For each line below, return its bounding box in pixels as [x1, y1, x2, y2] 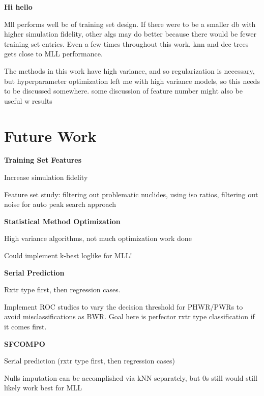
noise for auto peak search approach [4, 199, 116, 209]
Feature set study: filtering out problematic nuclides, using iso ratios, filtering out [4, 189, 258, 199]
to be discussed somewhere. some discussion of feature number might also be [4, 85, 243, 96]
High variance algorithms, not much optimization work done [4, 233, 192, 243]
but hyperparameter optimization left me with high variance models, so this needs [4, 75, 260, 86]
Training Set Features [4, 155, 82, 165]
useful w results [4, 95, 52, 106]
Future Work [4, 125, 97, 146]
